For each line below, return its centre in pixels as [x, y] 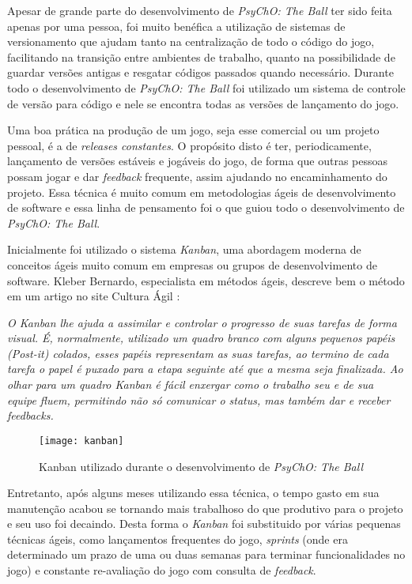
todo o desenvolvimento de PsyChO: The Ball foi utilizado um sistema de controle [206, 87]
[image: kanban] [81, 441]
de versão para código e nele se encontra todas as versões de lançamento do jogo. [203, 103]
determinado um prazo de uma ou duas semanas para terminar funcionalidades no [206, 554]
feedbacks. [30, 415]
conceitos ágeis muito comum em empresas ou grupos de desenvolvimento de [192, 264]
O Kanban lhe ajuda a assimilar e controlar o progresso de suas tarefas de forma [202, 322]
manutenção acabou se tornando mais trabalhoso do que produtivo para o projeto [205, 508]
